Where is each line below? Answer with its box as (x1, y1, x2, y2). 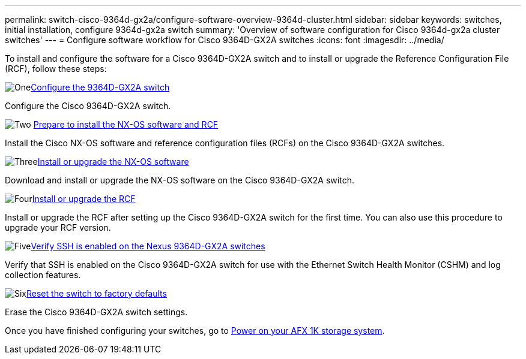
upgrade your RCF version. (5, 222, 111, 233)
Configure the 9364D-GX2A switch (31, 82, 170, 92)
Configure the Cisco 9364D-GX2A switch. (5, 101, 171, 111)
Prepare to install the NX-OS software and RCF (33, 119, 219, 129)
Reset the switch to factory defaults (26, 288, 167, 298)
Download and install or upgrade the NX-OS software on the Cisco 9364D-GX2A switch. (5, 175, 354, 185)
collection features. (5, 270, 81, 280)
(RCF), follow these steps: (5, 64, 107, 74)
